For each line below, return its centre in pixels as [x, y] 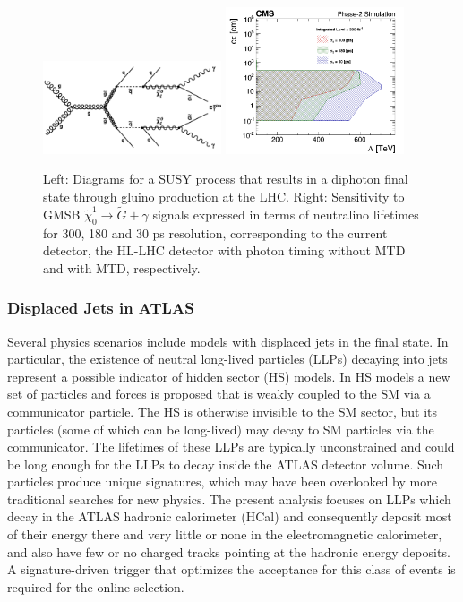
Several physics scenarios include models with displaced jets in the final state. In [228, 341]
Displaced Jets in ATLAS [101, 308]
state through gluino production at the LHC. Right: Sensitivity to [224, 196]
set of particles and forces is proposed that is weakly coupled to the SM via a [219, 394]
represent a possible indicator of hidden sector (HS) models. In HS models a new [229, 376]
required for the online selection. [96, 586]
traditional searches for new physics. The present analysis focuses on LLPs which [229, 499]
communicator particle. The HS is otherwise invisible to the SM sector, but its [223, 411]
